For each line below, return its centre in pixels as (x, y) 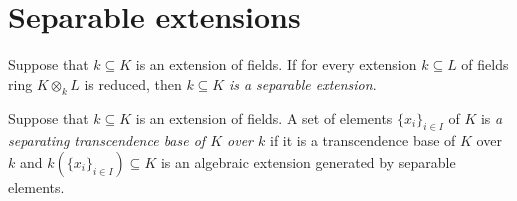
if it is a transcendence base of (362, 140)
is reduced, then (133, 83)
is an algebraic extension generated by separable (308, 161)
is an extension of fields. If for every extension (276, 64)
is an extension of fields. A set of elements (264, 117)
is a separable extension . (302, 83)
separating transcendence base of (107, 140)
